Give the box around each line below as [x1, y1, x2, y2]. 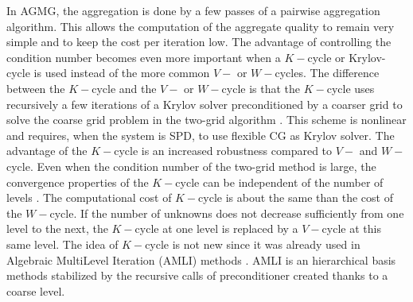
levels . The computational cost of [6, 189, 172, 206]
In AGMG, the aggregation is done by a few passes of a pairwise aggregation [6, 2, 380, 18]
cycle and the [92, 79, 157, 96]
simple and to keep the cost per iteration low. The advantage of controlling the [6, 33, 392, 50]
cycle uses [326, 79, 375, 96]
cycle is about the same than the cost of [198, 189, 393, 206]
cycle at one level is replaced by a [134, 220, 298, 237]
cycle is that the [221, 79, 301, 96]
